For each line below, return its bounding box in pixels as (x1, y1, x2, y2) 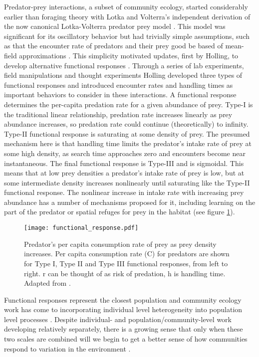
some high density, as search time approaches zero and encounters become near (4, 148, 246, 158)
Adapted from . (24, 278, 71, 288)
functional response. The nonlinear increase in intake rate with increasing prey (4, 187, 244, 197)
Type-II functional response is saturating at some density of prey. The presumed (4, 128, 250, 139)
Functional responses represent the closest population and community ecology (4, 294, 242, 305)
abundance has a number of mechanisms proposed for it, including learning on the (4, 196, 256, 207)
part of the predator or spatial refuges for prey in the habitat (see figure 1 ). (4, 206, 235, 217)
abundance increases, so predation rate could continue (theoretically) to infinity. (4, 119, 249, 129)
